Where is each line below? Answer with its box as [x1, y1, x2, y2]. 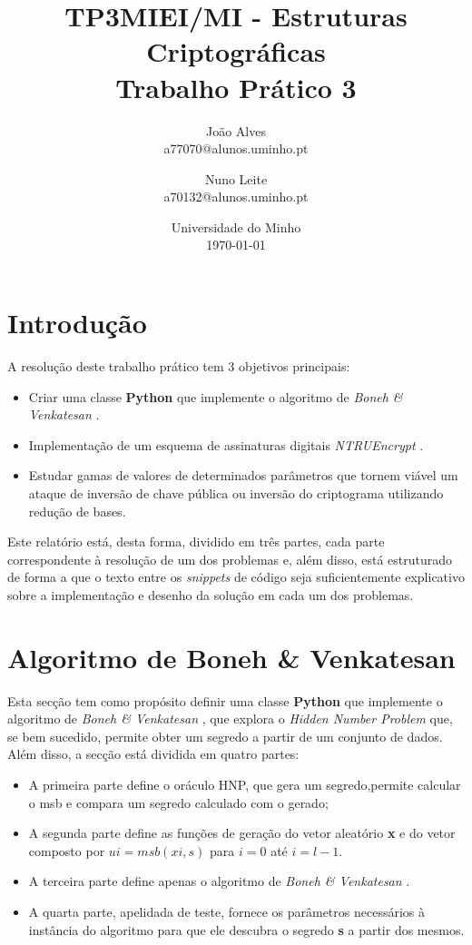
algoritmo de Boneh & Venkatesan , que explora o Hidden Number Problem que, [7, 709, 453, 728]
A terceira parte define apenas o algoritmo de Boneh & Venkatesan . [28, 871, 410, 891]
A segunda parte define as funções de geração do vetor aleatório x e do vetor [28, 823, 456, 842]
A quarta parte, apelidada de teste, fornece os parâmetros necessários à [28, 902, 426, 920]
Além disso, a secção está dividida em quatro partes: [7, 744, 300, 763]
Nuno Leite [204, 169, 268, 188]
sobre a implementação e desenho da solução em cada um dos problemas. [7, 585, 414, 604]
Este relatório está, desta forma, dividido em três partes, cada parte [7, 532, 385, 551]
